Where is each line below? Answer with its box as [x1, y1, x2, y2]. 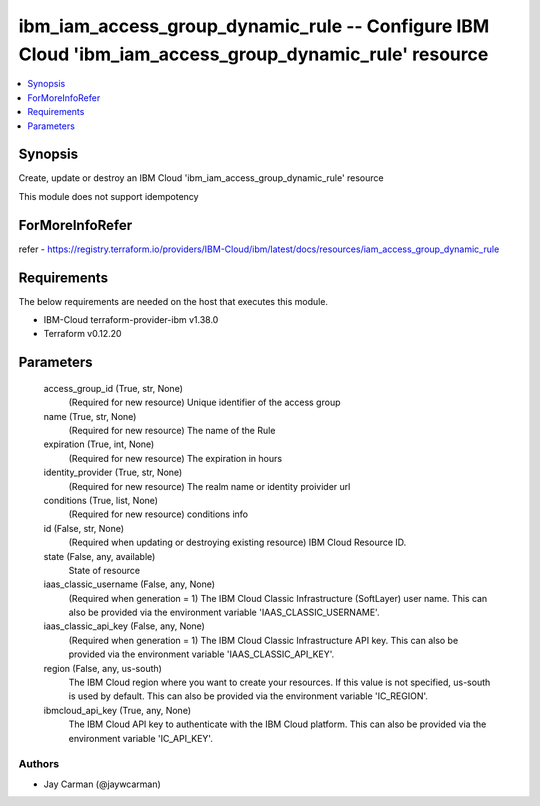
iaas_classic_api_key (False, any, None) [43, 620, 205, 632]
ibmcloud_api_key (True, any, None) [43, 704, 192, 716]
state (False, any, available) [43, 550, 156, 562]
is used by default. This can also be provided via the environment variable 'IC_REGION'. [68, 690, 429, 702]
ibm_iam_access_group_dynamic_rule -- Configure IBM [18, 15, 490, 37]
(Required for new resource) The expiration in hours [68, 452, 283, 464]
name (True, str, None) [43, 410, 137, 422]
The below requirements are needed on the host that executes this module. [18, 295, 329, 307]
